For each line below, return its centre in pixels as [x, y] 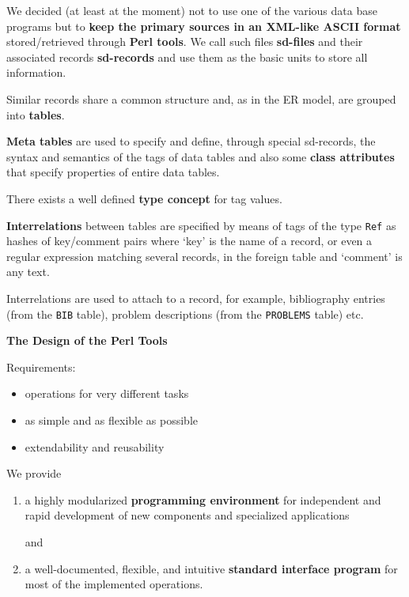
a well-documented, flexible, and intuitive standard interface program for [211, 568]
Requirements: [41, 367]
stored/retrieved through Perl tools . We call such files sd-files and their [185, 42]
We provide [34, 473]
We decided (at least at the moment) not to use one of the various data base [192, 10]
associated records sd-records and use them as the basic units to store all [187, 57]
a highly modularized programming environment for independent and [203, 499]
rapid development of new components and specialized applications [187, 515]
